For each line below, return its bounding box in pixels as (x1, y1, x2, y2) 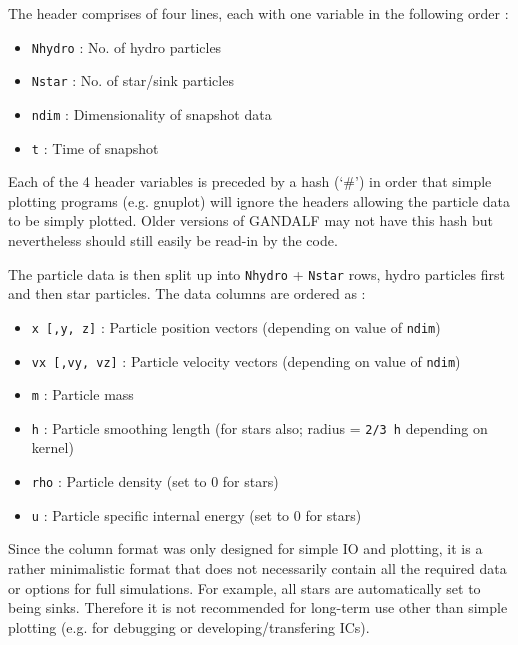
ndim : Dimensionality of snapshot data (31, 103, 272, 124)
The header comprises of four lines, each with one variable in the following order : (8, 3, 509, 23)
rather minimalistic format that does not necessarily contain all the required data (8, 557, 507, 578)
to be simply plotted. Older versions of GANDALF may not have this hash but (8, 210, 493, 231)
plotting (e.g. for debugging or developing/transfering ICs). (8, 616, 370, 637)
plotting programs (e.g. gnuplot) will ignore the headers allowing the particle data (8, 190, 511, 211)
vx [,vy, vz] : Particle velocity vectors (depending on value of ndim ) (31, 350, 461, 371)
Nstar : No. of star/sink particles (31, 70, 234, 91)
